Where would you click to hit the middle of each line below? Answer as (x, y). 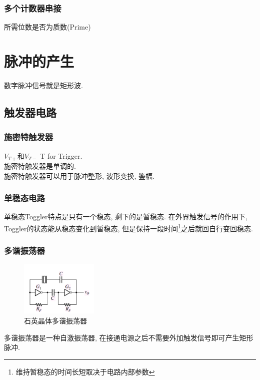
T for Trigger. (61, 155)
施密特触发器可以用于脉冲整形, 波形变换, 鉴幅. (79, 175)
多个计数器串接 (33, 8)
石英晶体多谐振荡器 (55, 320)
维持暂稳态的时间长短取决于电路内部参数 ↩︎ (85, 371)
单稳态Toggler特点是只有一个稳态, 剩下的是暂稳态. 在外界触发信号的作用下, (126, 217)
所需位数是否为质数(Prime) (47, 27)
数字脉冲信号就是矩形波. (43, 85)
